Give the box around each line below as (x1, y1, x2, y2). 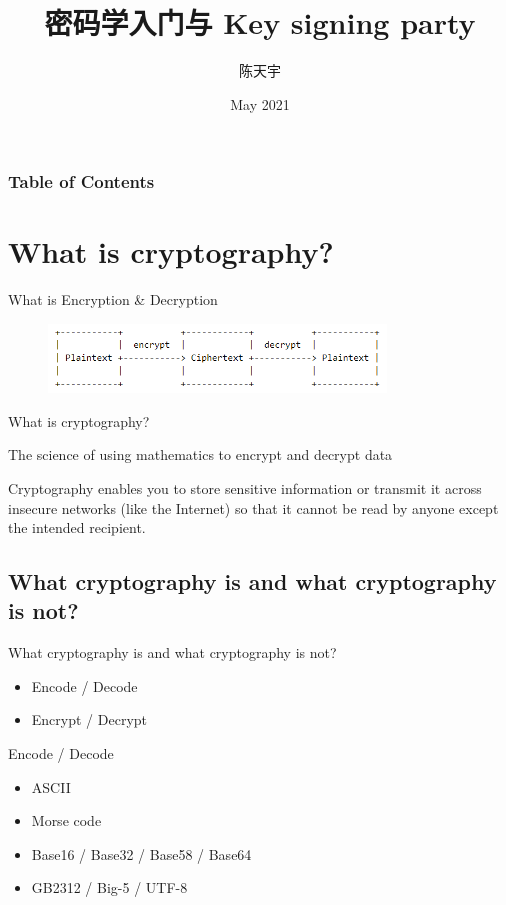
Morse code (31, 810, 102, 831)
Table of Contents (8, 169, 155, 194)
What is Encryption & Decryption (8, 289, 218, 310)
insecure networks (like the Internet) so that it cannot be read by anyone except (8, 497, 499, 518)
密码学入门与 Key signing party (44, 2, 476, 43)
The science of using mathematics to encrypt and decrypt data (8, 444, 393, 465)
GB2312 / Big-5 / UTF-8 (31, 877, 188, 898)
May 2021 (230, 93, 290, 114)
